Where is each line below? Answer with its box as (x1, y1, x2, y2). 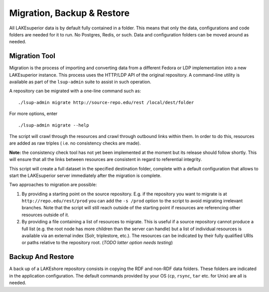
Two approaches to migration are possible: (9, 182, 97, 188)
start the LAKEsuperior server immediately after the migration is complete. (9, 172, 162, 178)
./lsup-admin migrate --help (18, 122, 89, 128)
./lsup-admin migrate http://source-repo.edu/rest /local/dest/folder (18, 100, 194, 105)
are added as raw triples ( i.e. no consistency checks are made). (9, 140, 141, 146)
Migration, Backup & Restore (9, 7, 130, 18)
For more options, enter (9, 111, 58, 117)
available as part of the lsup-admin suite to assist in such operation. (9, 79, 151, 85)
